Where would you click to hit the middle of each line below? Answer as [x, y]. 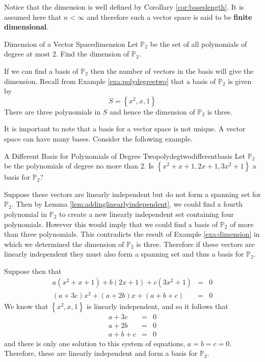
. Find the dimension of [92, 54]
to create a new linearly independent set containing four [147, 214]
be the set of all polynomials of [198, 44]
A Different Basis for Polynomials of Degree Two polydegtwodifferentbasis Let [125, 156]
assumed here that [33, 17]
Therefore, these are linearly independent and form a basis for [101, 353]
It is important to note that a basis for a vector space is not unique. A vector [125, 129]
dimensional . [26, 27]
